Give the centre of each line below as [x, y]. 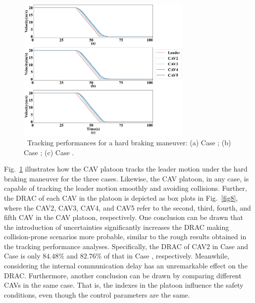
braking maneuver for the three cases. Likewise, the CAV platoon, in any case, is [127, 178]
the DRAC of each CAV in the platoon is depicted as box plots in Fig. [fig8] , [121, 197]
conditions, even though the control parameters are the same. [97, 294]
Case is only [22, 256]
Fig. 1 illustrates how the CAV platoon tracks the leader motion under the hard [126, 169]
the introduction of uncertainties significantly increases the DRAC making [117, 227]
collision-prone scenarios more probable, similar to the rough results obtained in [125, 237]
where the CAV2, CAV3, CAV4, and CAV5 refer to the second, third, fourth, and [127, 207]
